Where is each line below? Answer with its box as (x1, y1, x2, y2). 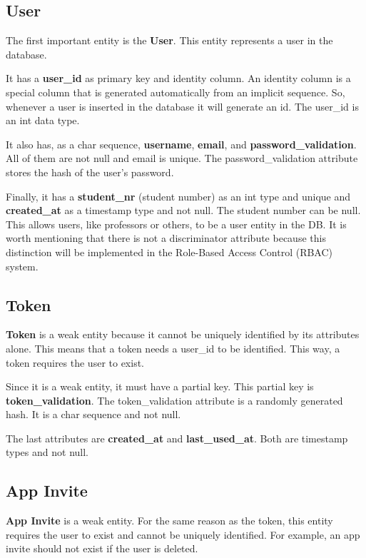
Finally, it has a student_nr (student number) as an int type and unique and (6, 188, 351, 203)
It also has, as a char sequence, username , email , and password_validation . (6, 136, 357, 151)
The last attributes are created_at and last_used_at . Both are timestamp (6, 430, 348, 445)
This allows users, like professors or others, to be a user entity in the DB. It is (6, 216, 347, 231)
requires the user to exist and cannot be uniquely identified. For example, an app (6, 527, 360, 542)
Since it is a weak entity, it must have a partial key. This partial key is (6, 379, 314, 394)
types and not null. (6, 445, 88, 460)
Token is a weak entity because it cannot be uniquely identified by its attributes (6, 327, 360, 342)
